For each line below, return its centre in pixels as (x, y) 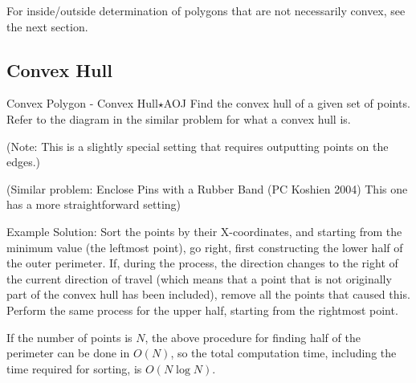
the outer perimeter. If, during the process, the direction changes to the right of (202, 263)
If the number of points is (69, 337)
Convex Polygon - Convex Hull (82, 103)
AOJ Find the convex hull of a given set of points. (287, 103)
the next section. (47, 26)
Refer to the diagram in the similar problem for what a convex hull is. (179, 118)
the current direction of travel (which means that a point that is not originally (199, 278)
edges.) (24, 162)
